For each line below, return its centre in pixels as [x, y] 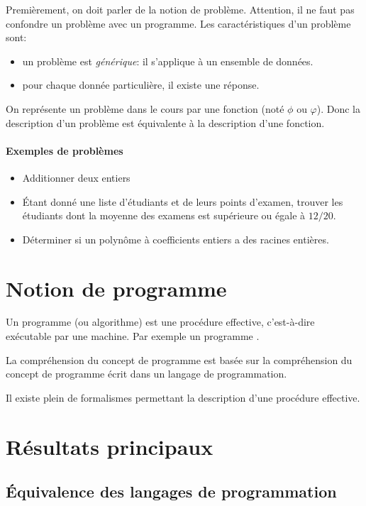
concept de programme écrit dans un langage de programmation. [146, 374]
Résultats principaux [110, 446]
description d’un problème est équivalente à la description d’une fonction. [165, 122]
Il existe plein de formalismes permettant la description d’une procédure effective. [183, 397]
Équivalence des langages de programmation [171, 491]
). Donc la [338, 108]
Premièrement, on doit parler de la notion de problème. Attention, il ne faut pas [180, 9]
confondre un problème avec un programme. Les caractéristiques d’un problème [178, 23]
